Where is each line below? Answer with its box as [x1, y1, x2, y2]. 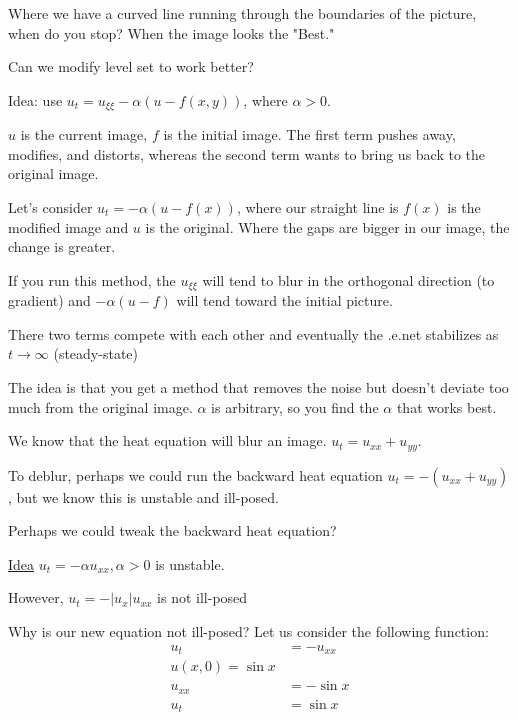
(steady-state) [53, 343, 138, 364]
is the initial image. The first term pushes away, [163, 124, 456, 145]
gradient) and [8, 290, 91, 311]
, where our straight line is [236, 197, 399, 218]
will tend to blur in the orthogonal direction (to [202, 269, 495, 290]
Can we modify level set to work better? [8, 56, 254, 77]
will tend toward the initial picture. [176, 290, 393, 311]
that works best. [396, 396, 497, 417]
